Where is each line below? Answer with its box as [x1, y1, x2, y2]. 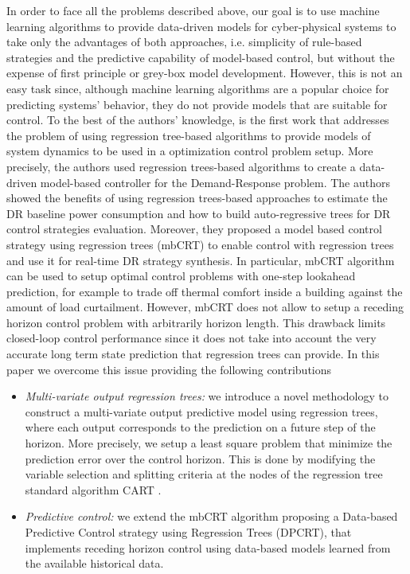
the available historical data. [25, 555, 164, 572]
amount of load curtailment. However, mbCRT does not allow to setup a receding [6, 299, 404, 315]
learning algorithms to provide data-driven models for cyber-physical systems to [6, 18, 396, 34]
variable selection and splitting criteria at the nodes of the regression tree [25, 466, 383, 482]
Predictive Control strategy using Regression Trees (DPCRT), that [25, 524, 352, 540]
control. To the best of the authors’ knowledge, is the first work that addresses [6, 111, 389, 128]
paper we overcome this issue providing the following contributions [6, 361, 332, 377]
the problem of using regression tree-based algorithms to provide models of [6, 127, 371, 143]
